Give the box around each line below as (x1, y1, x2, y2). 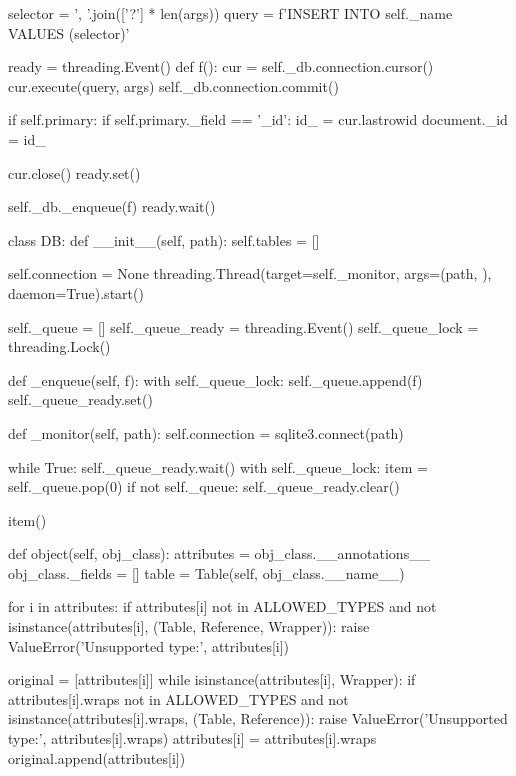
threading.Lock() (8, 336, 111, 357)
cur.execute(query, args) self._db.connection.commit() (8, 75, 339, 96)
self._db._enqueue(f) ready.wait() (8, 196, 216, 217)
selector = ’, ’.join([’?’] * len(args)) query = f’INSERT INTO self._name (8, 3, 453, 23)
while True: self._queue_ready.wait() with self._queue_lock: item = (8, 456, 428, 477)
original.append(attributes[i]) (8, 747, 186, 768)
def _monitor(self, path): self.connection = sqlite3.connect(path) (8, 422, 404, 443)
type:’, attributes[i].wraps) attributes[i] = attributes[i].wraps (8, 728, 377, 749)
